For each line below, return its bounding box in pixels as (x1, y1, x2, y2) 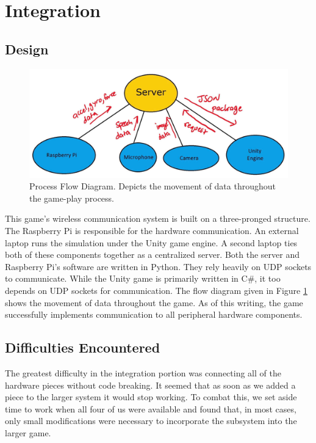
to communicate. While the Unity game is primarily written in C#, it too (5, 272, 281, 285)
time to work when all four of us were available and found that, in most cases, (5, 402, 296, 415)
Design (5, 39, 49, 58)
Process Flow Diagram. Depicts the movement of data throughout (29, 180, 276, 192)
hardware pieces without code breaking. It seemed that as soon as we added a (5, 378, 296, 391)
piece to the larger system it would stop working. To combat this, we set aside (5, 390, 297, 403)
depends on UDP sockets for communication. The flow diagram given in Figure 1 (5, 284, 307, 296)
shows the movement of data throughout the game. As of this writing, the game (5, 296, 303, 309)
